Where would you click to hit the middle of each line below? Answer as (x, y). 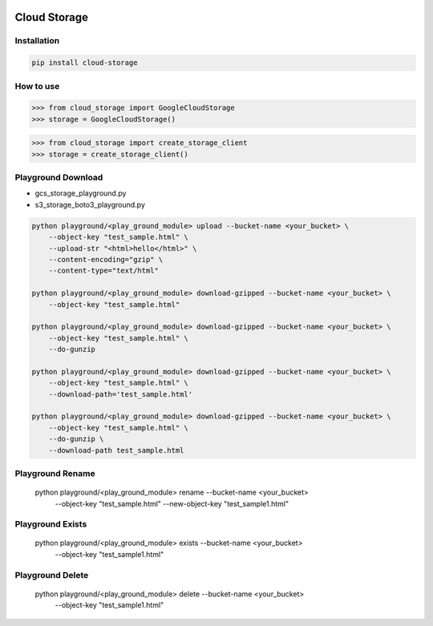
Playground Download (59, 178)
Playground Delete (52, 575)
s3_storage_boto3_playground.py (90, 204)
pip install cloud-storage (85, 63)
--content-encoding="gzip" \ (106, 259)
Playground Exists (51, 524)
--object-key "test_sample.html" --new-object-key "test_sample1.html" (172, 503)
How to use (37, 86)
